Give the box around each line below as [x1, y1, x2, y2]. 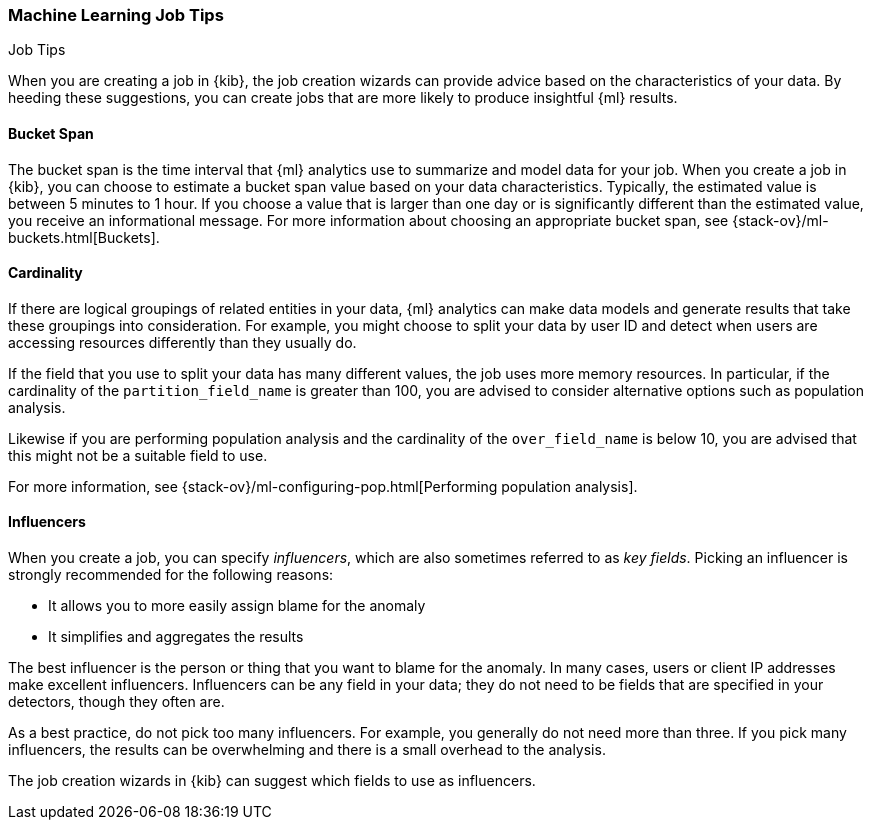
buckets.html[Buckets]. [8, 228, 160, 246]
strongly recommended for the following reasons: [8, 566, 334, 584]
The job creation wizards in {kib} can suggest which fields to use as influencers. [8, 772, 536, 790]
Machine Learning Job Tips [8, 5, 224, 25]
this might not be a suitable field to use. [8, 446, 268, 464]
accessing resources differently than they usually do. [8, 333, 357, 351]
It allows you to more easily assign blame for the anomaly [48, 597, 426, 615]
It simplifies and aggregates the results [48, 628, 304, 646]
